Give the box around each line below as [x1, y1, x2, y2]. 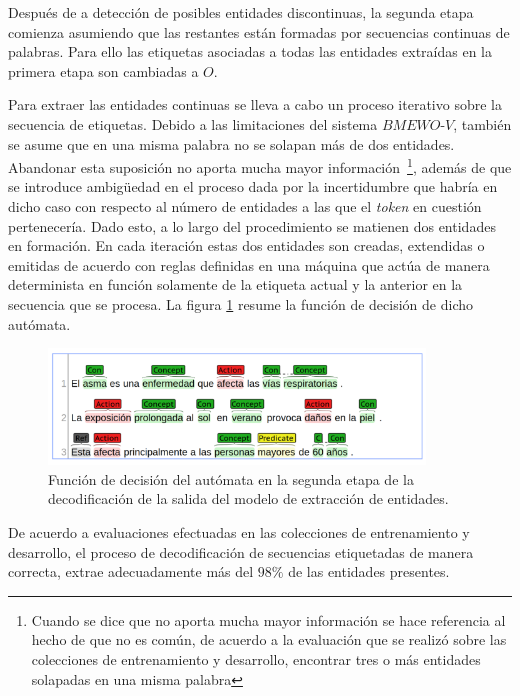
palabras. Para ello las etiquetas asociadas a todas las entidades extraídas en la [8, 41, 492, 62]
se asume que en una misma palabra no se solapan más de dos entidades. [8, 133, 455, 154]
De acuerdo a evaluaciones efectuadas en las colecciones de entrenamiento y [8, 521, 470, 542]
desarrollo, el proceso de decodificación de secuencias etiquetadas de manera [8, 541, 474, 562]
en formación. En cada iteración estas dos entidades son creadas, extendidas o [8, 235, 485, 256]
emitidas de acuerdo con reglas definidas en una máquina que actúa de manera [8, 254, 490, 275]
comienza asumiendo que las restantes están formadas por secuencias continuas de [8, 21, 510, 42]
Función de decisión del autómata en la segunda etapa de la [48, 468, 414, 489]
